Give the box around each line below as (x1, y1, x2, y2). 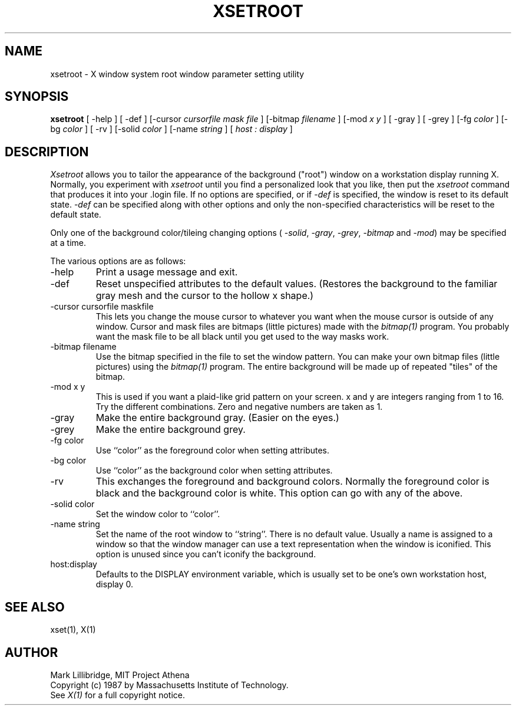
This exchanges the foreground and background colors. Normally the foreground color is (95, 475, 489, 488)
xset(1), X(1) (50, 624, 96, 635)
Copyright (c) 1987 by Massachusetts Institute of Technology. (50, 679, 289, 690)
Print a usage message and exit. (95, 266, 238, 278)
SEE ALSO (5, 599, 65, 614)
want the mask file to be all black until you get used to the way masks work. (95, 331, 389, 342)
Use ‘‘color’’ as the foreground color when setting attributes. (95, 445, 330, 456)
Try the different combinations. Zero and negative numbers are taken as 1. (95, 402, 383, 412)
